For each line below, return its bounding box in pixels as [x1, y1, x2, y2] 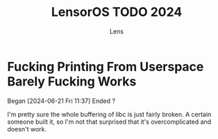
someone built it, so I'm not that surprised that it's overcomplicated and [7, 117, 212, 126]
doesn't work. [7, 124, 47, 133]
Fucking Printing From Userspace [7, 58, 204, 74]
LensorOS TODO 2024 [51, 4, 183, 20]
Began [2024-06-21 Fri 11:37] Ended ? [7, 97, 116, 105]
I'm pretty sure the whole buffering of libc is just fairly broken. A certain [7, 110, 212, 118]
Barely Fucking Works [7, 74, 137, 89]
